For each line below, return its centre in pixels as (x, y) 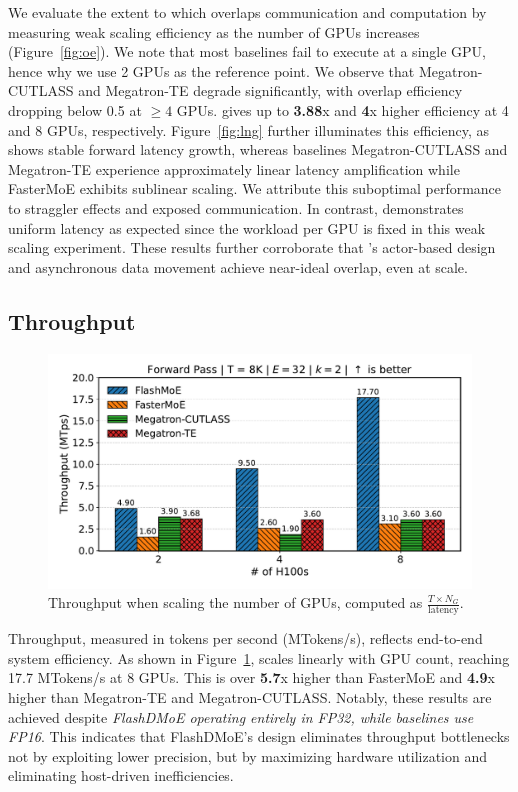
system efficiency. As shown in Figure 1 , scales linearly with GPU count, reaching (259, 657)
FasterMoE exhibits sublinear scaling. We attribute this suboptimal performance (255, 188)
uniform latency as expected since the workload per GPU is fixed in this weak (247, 227)
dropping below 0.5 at (75, 109)
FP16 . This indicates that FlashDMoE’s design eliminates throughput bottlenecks (259, 736)
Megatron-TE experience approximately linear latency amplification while (234, 168)
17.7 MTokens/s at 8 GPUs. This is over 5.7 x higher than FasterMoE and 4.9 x (251, 677)
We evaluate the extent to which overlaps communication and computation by (247, 12)
